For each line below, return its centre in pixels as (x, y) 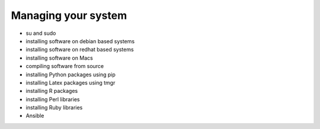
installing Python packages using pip (71, 75)
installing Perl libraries (53, 99)
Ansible (35, 116)
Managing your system (69, 15)
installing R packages (52, 91)
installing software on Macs (59, 58)
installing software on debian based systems (80, 41)
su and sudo (41, 33)
